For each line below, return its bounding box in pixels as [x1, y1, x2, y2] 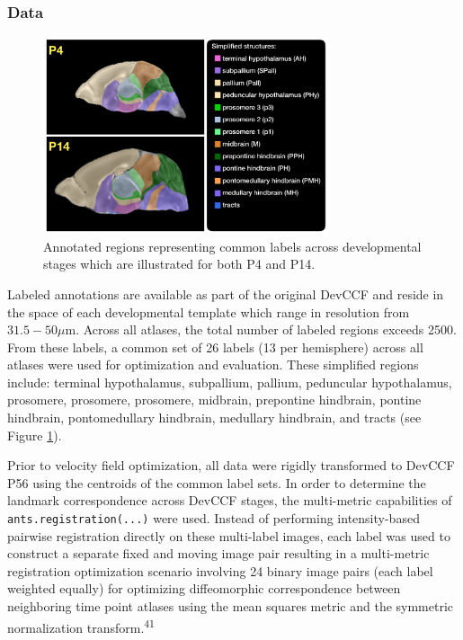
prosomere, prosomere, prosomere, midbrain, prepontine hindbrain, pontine [7, 390, 422, 409]
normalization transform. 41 [7, 615, 155, 636]
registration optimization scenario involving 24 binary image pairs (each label [7, 561, 433, 580]
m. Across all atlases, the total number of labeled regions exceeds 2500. [65, 320, 457, 339]
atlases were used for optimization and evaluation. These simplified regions [7, 355, 419, 374]
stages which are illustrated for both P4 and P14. [43, 254, 316, 273]
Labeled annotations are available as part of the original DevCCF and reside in [7, 284, 444, 303]
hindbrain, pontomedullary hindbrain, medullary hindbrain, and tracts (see [7, 408, 422, 427]
